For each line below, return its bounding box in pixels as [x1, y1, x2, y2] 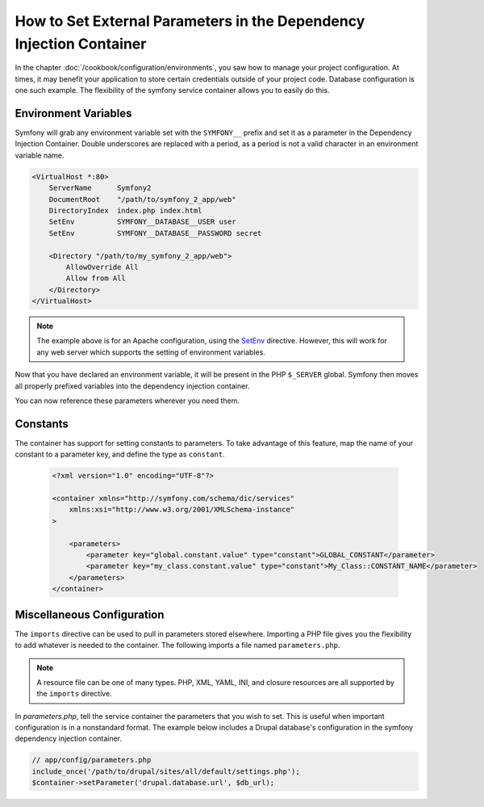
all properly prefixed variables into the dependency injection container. [15, 380, 250, 391]
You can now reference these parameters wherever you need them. [15, 396, 240, 406]
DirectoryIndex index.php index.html [48, 206, 202, 215]
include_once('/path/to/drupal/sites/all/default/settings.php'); [31, 767, 300, 775]
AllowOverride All [65, 263, 139, 271]
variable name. [15, 150, 65, 160]
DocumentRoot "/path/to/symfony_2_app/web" [48, 195, 237, 204]
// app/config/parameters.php [31, 755, 152, 765]
